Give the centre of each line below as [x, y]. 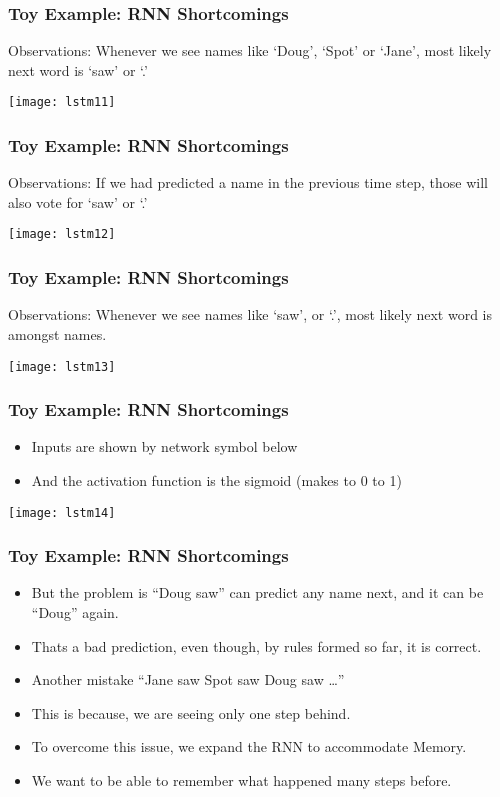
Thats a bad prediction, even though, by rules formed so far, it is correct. [256, 645]
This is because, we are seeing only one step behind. [191, 712]
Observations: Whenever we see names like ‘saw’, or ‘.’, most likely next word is [250, 314]
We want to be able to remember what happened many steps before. [241, 780]
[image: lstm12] [62, 234]
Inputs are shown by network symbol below [164, 446]
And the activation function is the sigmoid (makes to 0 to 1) [216, 480]
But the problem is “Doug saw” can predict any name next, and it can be [257, 592]
